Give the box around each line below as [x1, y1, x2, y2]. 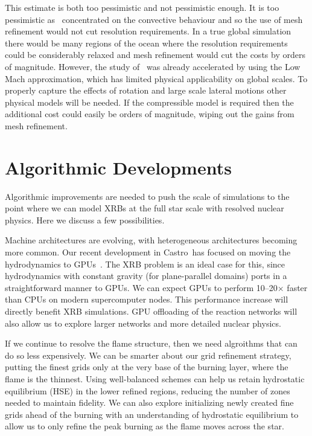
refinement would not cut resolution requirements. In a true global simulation [5, 25, 291, 37]
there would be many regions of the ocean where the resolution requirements [5, 36, 288, 49]
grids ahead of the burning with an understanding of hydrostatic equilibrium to [5, 408, 299, 420]
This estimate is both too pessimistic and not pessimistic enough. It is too [5, 1, 279, 13]
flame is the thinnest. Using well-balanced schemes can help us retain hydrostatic [5, 372, 305, 385]
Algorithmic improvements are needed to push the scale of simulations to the [5, 190, 290, 202]
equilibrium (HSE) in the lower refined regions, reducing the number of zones [5, 384, 290, 397]
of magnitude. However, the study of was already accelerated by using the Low [5, 60, 301, 72]
